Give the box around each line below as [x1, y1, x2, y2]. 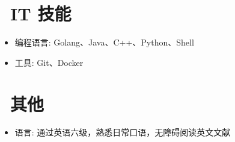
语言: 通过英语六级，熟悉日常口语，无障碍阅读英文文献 [14, 126, 231, 138]
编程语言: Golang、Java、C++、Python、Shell [14, 36, 194, 49]
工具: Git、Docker [14, 56, 84, 68]
